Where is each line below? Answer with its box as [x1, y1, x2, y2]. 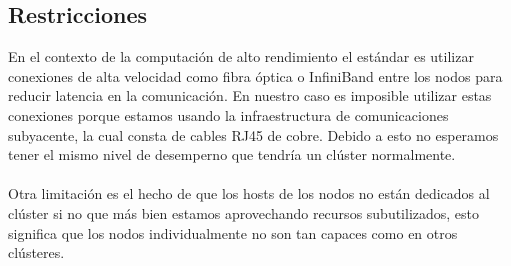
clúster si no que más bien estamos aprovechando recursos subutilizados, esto [8, 202, 480, 223]
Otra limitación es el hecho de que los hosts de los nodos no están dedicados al [8, 183, 490, 204]
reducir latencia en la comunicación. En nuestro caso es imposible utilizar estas [8, 85, 492, 106]
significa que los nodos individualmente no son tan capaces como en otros [8, 222, 458, 243]
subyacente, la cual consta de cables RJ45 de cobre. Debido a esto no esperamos [8, 124, 499, 145]
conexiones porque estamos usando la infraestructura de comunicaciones [8, 104, 449, 125]
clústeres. [8, 242, 65, 263]
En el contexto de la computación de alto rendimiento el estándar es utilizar [8, 46, 474, 67]
